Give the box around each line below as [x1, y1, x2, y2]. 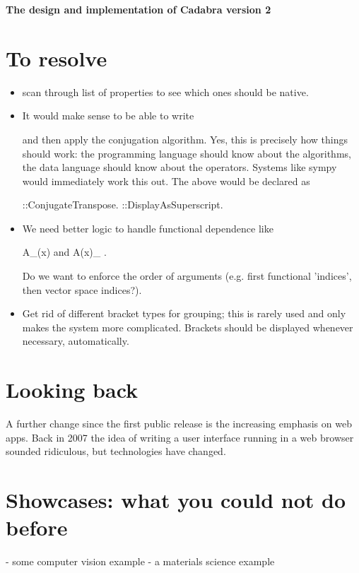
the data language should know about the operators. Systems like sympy [22, 160, 337, 175]
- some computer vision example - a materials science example [6, 554, 275, 569]
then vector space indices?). [22, 282, 142, 297]
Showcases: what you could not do [6, 485, 346, 514]
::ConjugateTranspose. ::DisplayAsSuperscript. [22, 197, 223, 212]
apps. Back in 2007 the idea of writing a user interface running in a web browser [6, 430, 354, 444]
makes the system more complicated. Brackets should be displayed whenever [22, 319, 353, 334]
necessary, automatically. [22, 333, 129, 348]
